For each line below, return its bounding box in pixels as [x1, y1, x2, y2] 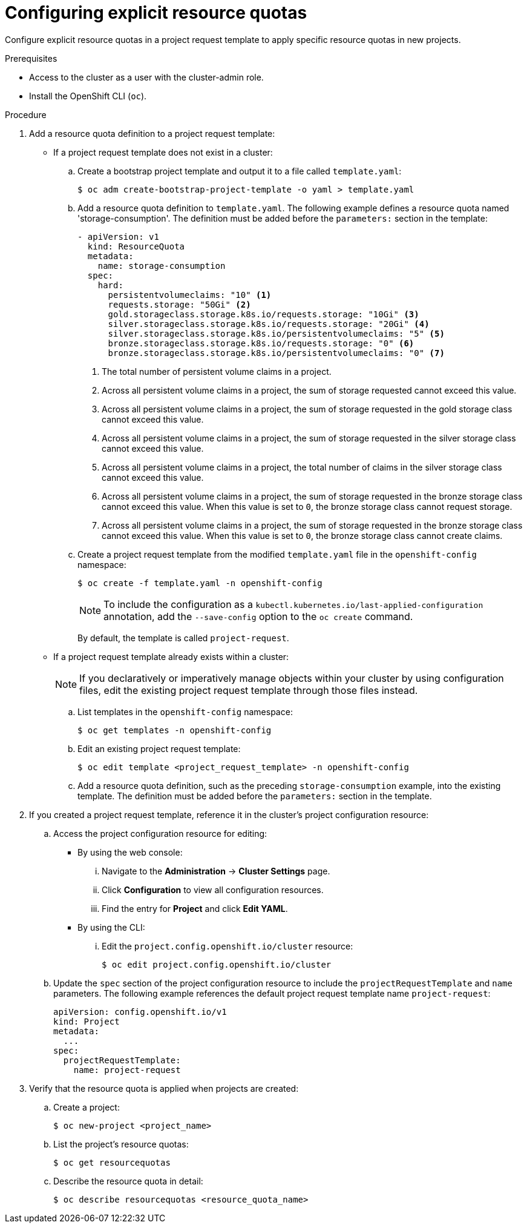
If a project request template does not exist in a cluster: [53, 147, 273, 157]
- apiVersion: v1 [77, 231, 159, 242]
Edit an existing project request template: [77, 743, 241, 754]
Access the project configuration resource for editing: [53, 828, 267, 839]
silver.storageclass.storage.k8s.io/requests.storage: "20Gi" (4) [108, 319, 430, 329]
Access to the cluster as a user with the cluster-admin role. [29, 71, 264, 82]
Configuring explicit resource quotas [5, 2, 307, 23]
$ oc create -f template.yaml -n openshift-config [77, 578, 322, 588]
